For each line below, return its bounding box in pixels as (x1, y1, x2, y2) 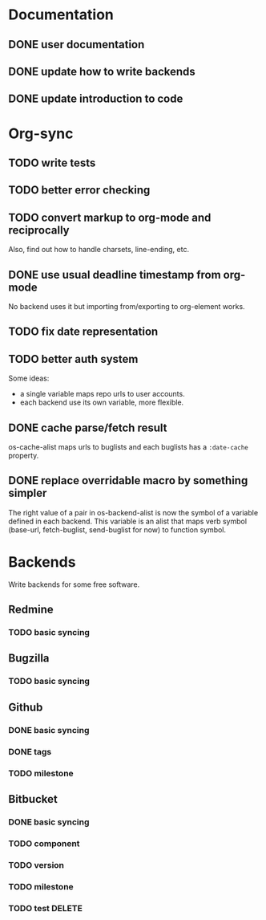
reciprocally (8, 223, 70, 237)
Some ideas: (8, 373, 50, 383)
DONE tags (8, 746, 52, 757)
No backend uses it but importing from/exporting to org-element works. (8, 301, 246, 311)
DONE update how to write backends (8, 64, 196, 78)
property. (8, 450, 39, 460)
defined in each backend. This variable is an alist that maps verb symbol (8, 516, 247, 526)
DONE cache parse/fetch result (8, 421, 167, 434)
